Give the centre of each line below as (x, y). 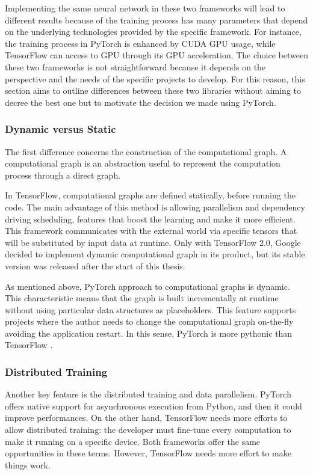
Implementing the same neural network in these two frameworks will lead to (145, 8)
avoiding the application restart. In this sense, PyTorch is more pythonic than (149, 333)
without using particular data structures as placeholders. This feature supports (150, 309)
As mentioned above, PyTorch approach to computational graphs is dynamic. (147, 286)
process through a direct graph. (63, 175)
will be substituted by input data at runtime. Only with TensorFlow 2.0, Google (153, 242)
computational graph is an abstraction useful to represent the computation (143, 163)
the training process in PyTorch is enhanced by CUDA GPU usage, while (140, 43)
